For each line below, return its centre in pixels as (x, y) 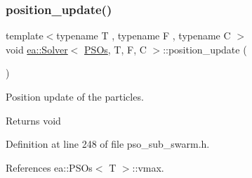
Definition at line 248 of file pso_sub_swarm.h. (108, 144)
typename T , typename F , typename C (144, 36)
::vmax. (148, 167)
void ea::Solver (37, 49)
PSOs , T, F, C (115, 49)
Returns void (33, 120)
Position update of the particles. (75, 96)
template (25, 36)
